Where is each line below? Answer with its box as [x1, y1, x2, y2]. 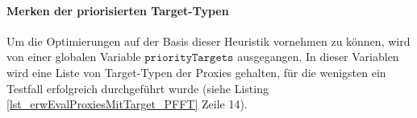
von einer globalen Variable [6, 48, 141, 65]
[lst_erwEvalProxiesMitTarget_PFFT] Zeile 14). [6, 96, 248, 112]
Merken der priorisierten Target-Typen [6, 2, 229, 18]
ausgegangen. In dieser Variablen [237, 48, 399, 65]
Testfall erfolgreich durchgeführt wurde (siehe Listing [6, 79, 269, 96]
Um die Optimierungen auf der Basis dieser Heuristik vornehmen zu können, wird [6, 32, 411, 49]
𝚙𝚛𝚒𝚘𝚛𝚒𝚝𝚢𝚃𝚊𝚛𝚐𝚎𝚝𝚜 [144, 52, 234, 64]
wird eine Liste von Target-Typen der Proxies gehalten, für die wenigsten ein [6, 63, 386, 80]
